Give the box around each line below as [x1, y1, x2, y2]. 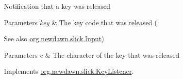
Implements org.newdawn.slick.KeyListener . [4, 66, 134, 76]
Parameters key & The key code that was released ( [4, 17, 157, 27]
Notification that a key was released [4, 1, 111, 11]
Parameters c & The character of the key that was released [4, 49, 180, 60]
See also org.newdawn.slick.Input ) [4, 33, 104, 44]
